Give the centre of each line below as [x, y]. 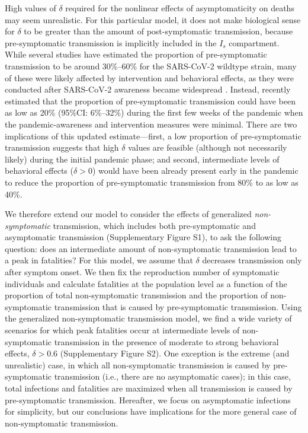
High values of [31, 8]
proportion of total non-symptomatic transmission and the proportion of [136, 295]
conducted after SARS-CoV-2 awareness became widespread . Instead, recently [148, 89]
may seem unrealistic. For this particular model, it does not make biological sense [153, 19]
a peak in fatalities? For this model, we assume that [99, 260]
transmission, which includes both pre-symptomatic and [154, 225]
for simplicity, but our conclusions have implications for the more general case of [151, 411]
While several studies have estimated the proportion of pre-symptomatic [136, 54]
